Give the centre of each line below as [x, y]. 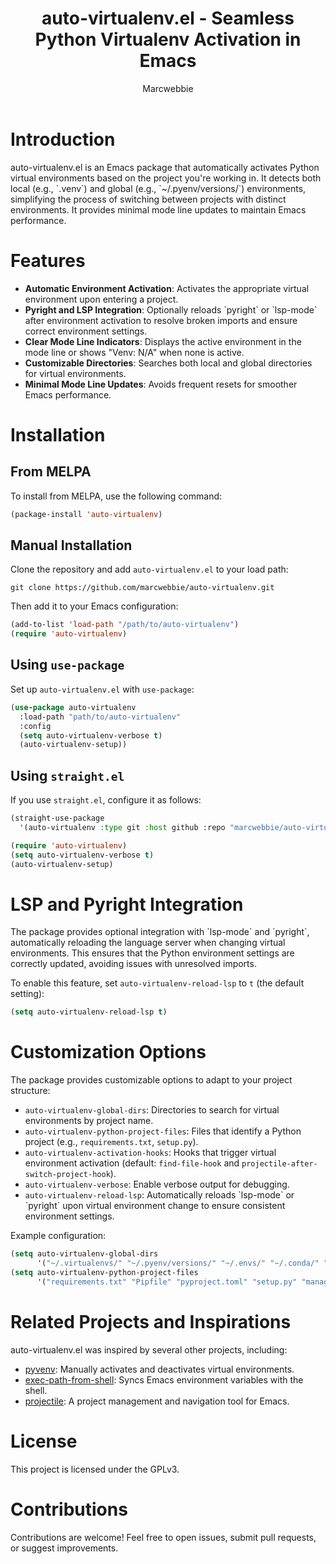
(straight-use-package [57, 818]
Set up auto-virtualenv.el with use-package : [102, 689]
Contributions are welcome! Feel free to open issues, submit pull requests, [163, 1537]
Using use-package [67, 665]
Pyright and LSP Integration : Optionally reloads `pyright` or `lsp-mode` [171, 309]
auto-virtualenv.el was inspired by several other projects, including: [149, 1349]
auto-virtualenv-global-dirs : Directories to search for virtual [152, 1110]
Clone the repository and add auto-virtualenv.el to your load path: [149, 569]
